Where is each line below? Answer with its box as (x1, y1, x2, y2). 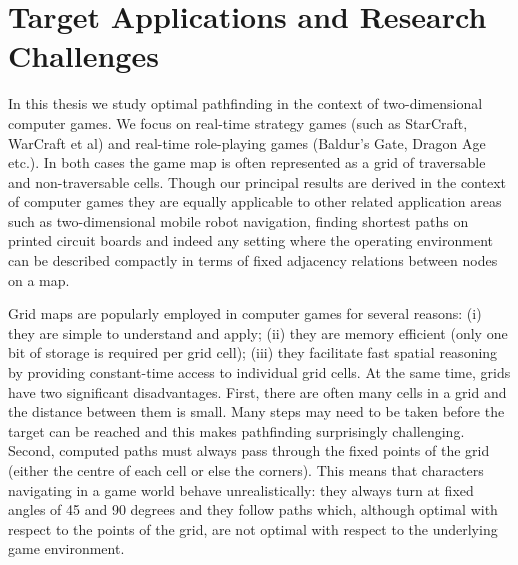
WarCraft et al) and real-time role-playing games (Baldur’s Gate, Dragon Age (8, 132, 486, 153)
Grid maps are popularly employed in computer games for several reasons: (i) (8, 303, 482, 324)
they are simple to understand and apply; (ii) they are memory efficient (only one (8, 322, 508, 343)
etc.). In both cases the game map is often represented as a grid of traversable (8, 152, 486, 173)
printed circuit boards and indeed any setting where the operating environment (8, 230, 493, 251)
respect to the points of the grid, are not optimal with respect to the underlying (8, 518, 498, 539)
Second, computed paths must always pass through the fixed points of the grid (8, 440, 490, 461)
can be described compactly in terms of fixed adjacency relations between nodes (8, 250, 498, 271)
